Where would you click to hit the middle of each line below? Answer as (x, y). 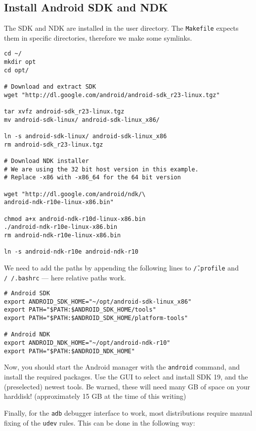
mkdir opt (20, 62)
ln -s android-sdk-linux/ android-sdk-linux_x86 (85, 136)
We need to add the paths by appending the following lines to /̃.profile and (121, 267)
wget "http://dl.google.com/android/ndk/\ (75, 194)
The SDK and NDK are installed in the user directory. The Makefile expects (121, 28)
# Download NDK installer (46, 161)
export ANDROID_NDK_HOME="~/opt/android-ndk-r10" (87, 343)
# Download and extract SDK (50, 87)
